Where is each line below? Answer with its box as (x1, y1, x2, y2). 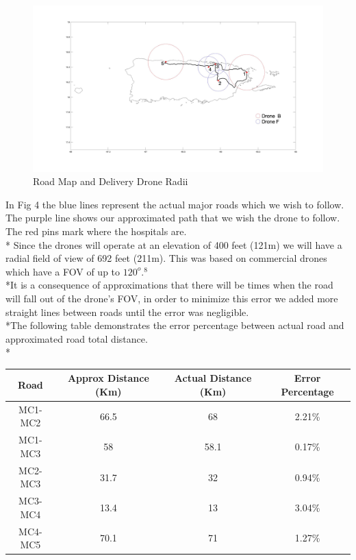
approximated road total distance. (5, 331, 148, 345)
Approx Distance (67, 371, 149, 385)
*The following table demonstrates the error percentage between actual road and (5, 318, 344, 332)
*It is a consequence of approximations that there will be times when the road (5, 278, 333, 292)
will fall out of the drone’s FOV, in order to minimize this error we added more (5, 291, 338, 305)
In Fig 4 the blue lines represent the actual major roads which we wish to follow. (5, 197, 344, 211)
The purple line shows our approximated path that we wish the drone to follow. (5, 210, 340, 225)
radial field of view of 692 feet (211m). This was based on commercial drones (5, 251, 327, 265)
